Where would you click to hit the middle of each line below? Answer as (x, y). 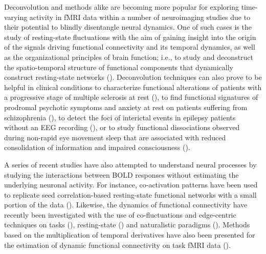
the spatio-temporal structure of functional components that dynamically (119, 67)
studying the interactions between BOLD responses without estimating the (121, 174)
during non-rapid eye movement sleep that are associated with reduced (115, 137)
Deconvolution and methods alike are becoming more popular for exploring (122, 7)
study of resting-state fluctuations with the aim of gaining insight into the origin (130, 37)
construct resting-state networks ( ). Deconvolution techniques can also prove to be (133, 77)
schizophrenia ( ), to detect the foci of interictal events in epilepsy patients (120, 117)
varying (16, 17)
